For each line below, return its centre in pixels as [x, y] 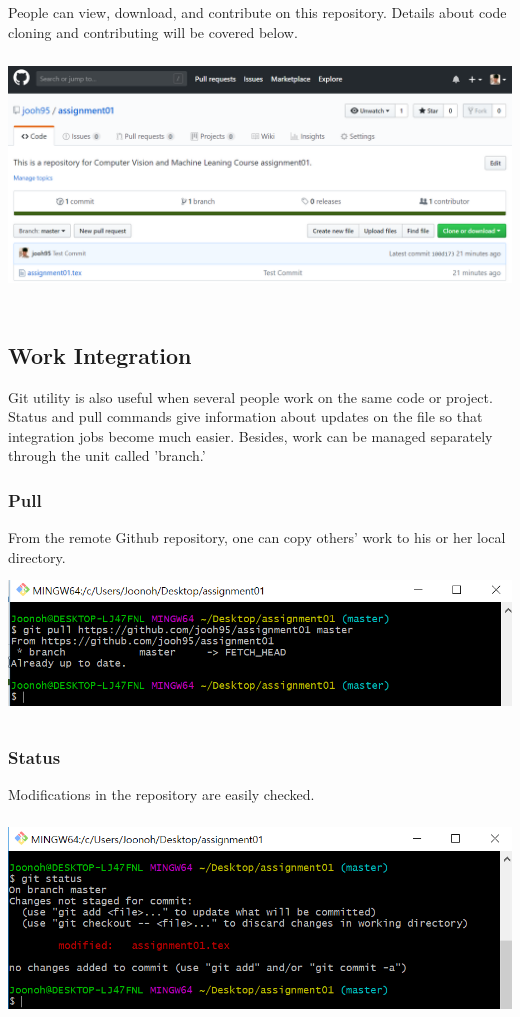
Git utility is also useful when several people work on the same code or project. [250, 396]
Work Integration [100, 354]
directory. [37, 556]
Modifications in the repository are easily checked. [161, 794]
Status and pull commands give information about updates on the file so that [245, 416]
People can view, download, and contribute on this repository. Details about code [257, 12]
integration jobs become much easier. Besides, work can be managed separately [250, 435]
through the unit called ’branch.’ [107, 455]
